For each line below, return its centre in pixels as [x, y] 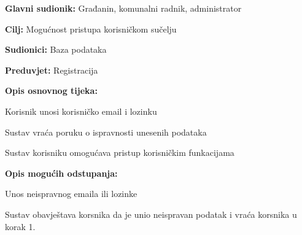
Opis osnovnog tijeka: [51, 91]
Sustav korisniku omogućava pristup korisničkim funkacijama [120, 152]
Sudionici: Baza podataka [56, 49]
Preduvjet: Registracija [52, 70]
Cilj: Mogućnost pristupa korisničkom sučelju [91, 29]
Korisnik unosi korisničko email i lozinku [81, 111]
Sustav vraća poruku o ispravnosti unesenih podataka [106, 132]
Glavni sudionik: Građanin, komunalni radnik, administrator [123, 8]
